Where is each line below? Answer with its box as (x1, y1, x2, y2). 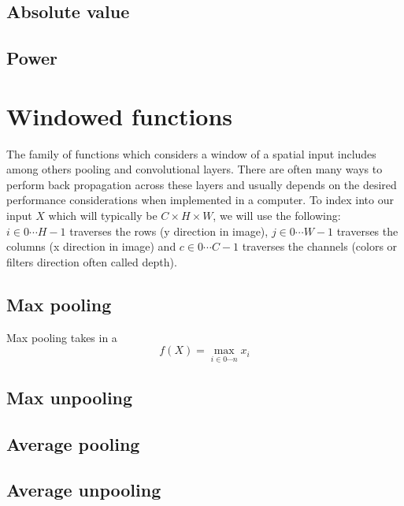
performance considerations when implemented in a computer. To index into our (6, 192, 394, 208)
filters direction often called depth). (6, 253, 177, 270)
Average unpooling (6, 478, 161, 502)
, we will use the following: (213, 207, 341, 224)
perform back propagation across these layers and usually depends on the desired (6, 176, 397, 192)
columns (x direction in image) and (6, 238, 176, 255)
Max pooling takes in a (6, 329, 117, 345)
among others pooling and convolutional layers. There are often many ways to (6, 161, 383, 177)
